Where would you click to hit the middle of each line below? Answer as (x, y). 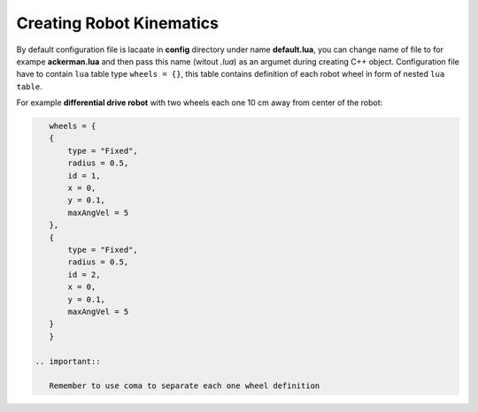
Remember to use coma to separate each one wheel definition (185, 386)
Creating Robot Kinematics (118, 23)
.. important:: (68, 361)
